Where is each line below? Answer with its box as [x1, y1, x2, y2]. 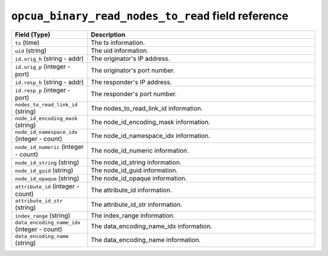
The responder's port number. [91, 89, 177, 98]
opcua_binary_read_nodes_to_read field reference [11, 9, 289, 22]
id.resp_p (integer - [15, 86, 71, 94]
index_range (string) [15, 211, 70, 220]
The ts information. [91, 38, 145, 47]
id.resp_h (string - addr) [15, 78, 84, 86]
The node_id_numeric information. [91, 146, 189, 154]
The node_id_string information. [91, 158, 182, 167]
